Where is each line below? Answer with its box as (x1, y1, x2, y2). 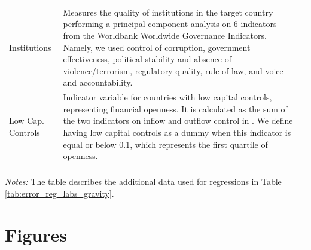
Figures (5, 222, 67, 246)
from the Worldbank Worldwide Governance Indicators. (63, 29, 267, 41)
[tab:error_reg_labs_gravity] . (5, 187, 114, 200)
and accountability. (63, 76, 133, 89)
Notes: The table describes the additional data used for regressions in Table (5, 175, 282, 188)
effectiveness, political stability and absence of (63, 53, 231, 65)
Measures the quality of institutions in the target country (63, 5, 273, 18)
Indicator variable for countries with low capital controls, (63, 91, 272, 103)
